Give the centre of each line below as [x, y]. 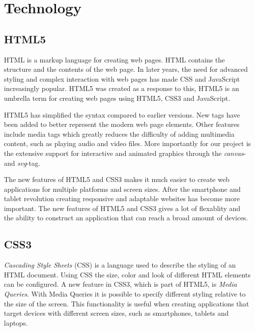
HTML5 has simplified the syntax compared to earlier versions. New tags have [122, 114]
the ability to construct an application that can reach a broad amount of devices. [126, 218]
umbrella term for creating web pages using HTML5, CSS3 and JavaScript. [117, 98]
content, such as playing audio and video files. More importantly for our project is [127, 143]
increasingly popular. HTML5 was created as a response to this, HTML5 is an [122, 88]
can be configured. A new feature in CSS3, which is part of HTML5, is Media [121, 284]
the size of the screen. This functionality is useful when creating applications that [127, 303]
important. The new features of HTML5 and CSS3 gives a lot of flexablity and [122, 208]
